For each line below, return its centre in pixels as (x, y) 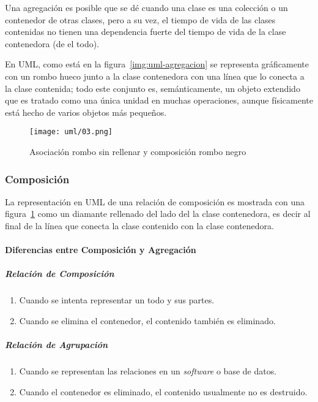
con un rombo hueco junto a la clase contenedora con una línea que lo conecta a (155, 76)
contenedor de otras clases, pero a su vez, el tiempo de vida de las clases (140, 19)
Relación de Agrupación (57, 345)
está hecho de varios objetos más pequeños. (86, 112)
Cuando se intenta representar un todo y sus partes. (117, 300)
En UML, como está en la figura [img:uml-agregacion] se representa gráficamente (157, 64)
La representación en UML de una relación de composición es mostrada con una (155, 201)
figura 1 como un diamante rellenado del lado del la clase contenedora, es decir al (158, 214)
